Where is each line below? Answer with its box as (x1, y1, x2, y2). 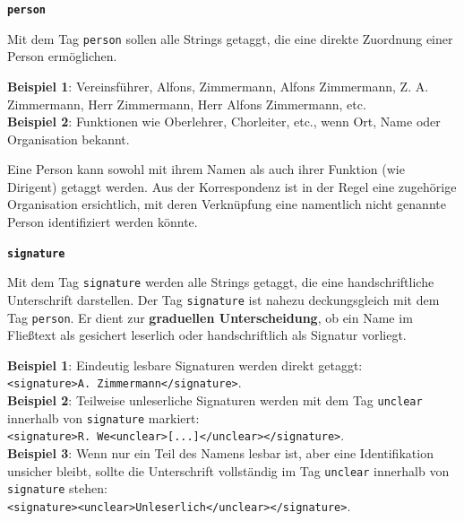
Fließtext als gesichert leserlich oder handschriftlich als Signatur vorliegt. (7, 326, 407, 344)
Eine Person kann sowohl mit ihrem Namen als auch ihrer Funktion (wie (7, 160, 405, 178)
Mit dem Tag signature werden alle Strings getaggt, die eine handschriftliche (7, 273, 434, 291)
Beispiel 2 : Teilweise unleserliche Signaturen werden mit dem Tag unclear (7, 391, 423, 410)
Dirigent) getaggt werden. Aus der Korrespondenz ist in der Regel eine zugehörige (7, 177, 457, 195)
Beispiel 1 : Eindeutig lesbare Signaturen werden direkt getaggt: (7, 355, 363, 374)
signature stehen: (7, 479, 107, 498)
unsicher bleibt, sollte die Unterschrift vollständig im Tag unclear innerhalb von (7, 461, 450, 480)
